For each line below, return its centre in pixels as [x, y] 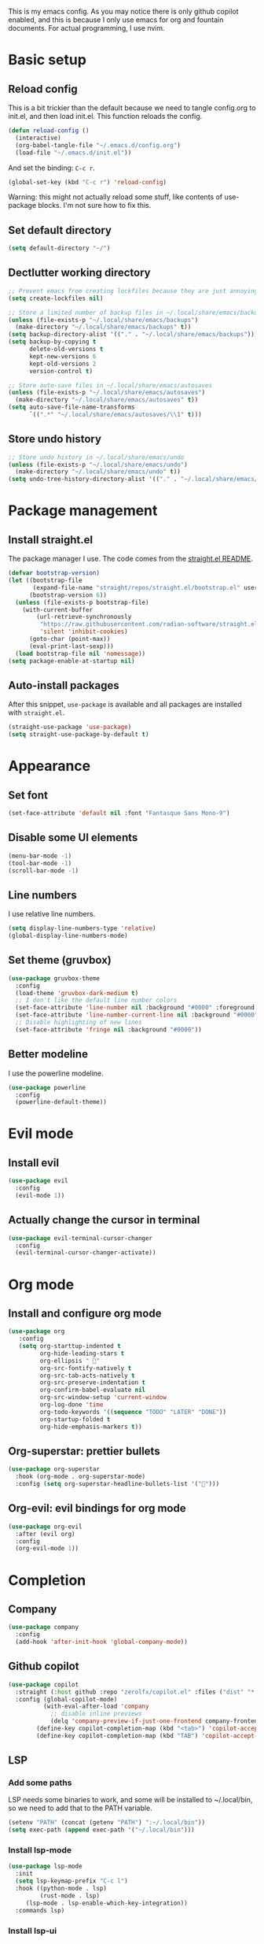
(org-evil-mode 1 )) [47, 1549]
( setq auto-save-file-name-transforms [71, 407]
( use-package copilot [44, 1684]
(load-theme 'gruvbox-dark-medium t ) [77, 993]
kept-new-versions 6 [62, 356]
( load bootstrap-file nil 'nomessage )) [81, 654]
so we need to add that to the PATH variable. [81, 1808]
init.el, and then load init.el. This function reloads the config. [105, 116]
